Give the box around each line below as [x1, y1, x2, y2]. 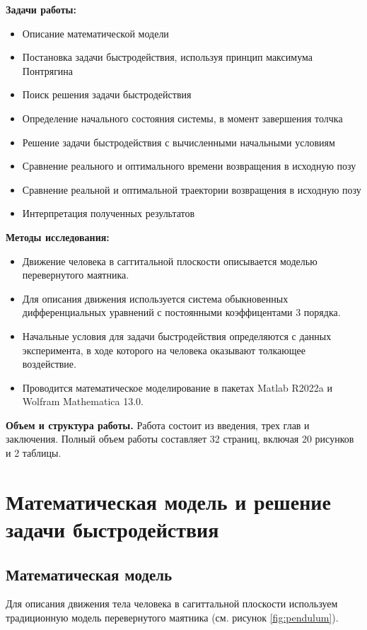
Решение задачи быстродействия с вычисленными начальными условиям [22, 134, 335, 149]
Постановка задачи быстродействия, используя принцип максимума [22, 49, 313, 64]
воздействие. [22, 356, 76, 371]
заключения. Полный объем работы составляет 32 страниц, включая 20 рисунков [6, 431, 354, 446]
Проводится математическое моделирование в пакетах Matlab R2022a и [22, 380, 333, 395]
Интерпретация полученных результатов [22, 206, 195, 221]
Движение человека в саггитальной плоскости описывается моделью [22, 253, 318, 268]
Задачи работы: [6, 2, 76, 16]
